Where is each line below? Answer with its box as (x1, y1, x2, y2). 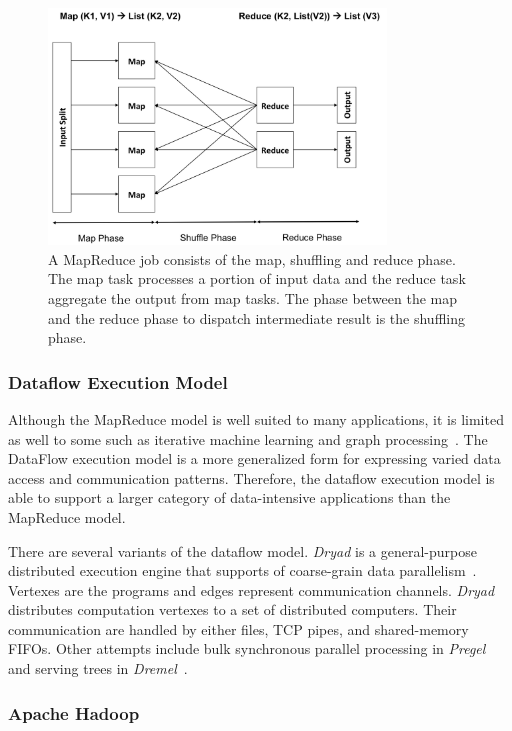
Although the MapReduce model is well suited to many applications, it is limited (8, 408, 504, 429)
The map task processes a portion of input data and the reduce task (48, 268, 466, 289)
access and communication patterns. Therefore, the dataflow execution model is (8, 467, 495, 488)
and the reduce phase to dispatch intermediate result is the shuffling (48, 307, 465, 328)
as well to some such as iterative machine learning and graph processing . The (8, 428, 488, 449)
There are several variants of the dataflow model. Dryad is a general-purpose (8, 540, 477, 561)
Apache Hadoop (8, 700, 140, 725)
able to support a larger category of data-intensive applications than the (8, 487, 451, 508)
